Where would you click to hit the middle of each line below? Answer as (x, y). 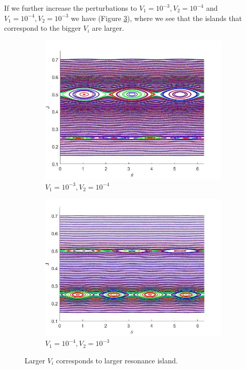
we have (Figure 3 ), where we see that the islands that (156, 18)
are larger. (108, 28)
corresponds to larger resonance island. (117, 361)
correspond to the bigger (43, 28)
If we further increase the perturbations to (70, 8)
